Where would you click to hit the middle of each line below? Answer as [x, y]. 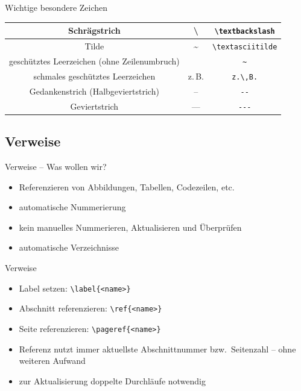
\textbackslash [245, 32]
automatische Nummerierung [72, 207]
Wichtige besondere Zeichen [56, 7]
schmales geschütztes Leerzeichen [94, 76]
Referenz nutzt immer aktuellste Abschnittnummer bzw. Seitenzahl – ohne [157, 349]
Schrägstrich [94, 30]
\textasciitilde [245, 47]
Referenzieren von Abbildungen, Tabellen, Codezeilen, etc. [127, 186]
